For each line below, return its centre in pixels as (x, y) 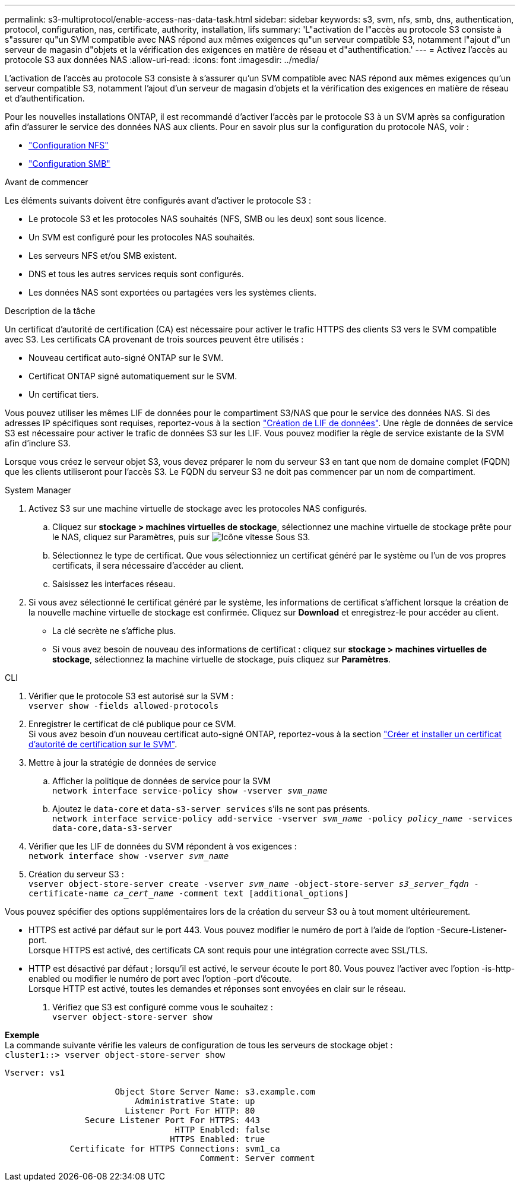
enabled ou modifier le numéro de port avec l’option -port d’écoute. (160, 979)
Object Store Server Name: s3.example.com (215, 1092)
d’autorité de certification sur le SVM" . (103, 744)
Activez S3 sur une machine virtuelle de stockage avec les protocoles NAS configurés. (198, 508)
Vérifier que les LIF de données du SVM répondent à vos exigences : (163, 846)
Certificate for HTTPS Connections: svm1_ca (175, 1149)
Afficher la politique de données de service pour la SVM (162, 781)
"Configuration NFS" (69, 145)
